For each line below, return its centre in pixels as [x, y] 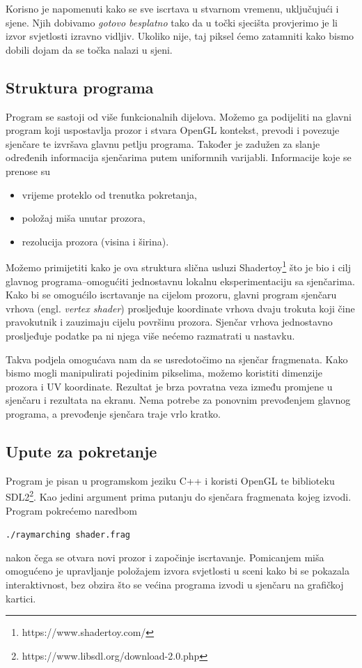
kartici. [21, 598]
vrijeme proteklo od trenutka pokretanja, [109, 194]
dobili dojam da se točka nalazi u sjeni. [89, 49]
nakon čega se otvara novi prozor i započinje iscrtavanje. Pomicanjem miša [165, 557]
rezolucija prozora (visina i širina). [95, 241]
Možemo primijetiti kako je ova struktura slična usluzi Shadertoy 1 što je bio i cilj [178, 266]
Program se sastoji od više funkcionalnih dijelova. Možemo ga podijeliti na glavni [179, 116]
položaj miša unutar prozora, [84, 218]
